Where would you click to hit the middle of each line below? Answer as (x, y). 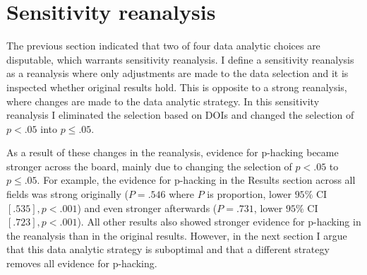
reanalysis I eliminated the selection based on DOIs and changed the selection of (180, 115)
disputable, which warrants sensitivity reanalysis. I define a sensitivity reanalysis (180, 59)
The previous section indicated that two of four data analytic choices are (163, 46)
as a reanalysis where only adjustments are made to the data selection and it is (178, 73)
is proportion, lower (249, 194)
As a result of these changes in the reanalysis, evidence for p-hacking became (173, 152)
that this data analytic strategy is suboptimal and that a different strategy (168, 249)
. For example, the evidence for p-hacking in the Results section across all (196, 180)
